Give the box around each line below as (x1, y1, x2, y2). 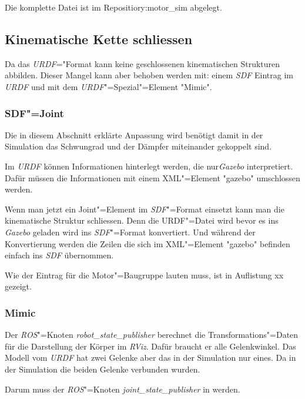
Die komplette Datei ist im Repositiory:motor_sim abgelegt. (5, 1, 222, 13)
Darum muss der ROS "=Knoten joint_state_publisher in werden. (5, 383, 240, 395)
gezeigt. (5, 280, 32, 292)
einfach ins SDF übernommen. (5, 249, 114, 261)
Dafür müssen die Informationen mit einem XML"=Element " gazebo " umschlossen (5, 171, 300, 184)
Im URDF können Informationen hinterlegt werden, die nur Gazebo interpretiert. (5, 159, 293, 172)
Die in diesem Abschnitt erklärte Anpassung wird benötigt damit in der (5, 128, 263, 141)
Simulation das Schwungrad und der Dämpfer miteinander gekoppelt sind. (5, 140, 272, 152)
